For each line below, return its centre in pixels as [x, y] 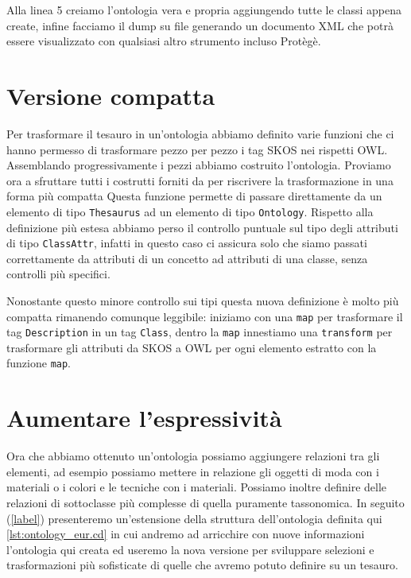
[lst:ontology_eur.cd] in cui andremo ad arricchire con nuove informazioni [186, 534]
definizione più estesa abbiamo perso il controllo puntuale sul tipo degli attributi [202, 227]
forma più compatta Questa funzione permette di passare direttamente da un [194, 196]
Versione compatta [111, 95]
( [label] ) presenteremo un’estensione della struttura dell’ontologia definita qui [194, 518]
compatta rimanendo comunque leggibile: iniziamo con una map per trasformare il [205, 316]
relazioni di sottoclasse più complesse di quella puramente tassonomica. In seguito [205, 503]
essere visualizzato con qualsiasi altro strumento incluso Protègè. [164, 41]
